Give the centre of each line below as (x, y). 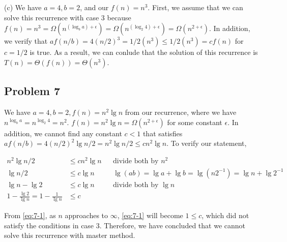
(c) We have (23, 7)
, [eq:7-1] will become (150, 215)
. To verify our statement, (207, 143)
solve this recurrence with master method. (70, 235)
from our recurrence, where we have (181, 112)
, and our (94, 7)
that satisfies (163, 133)
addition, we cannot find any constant (63, 133)
